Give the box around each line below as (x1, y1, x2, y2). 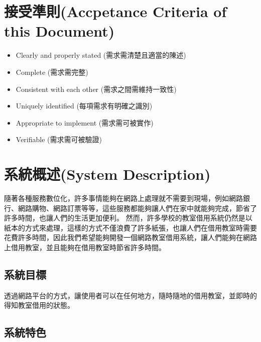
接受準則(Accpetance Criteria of (4, 1, 227, 22)
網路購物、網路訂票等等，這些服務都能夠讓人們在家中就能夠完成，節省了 (18, 202, 257, 213)
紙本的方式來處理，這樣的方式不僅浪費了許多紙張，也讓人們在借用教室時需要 (4, 222, 257, 233)
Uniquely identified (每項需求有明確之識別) (16, 100, 153, 111)
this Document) (4, 21, 115, 41)
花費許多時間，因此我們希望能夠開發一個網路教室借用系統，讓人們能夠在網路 (4, 232, 257, 243)
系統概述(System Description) (4, 164, 211, 184)
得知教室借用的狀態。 (4, 300, 74, 310)
